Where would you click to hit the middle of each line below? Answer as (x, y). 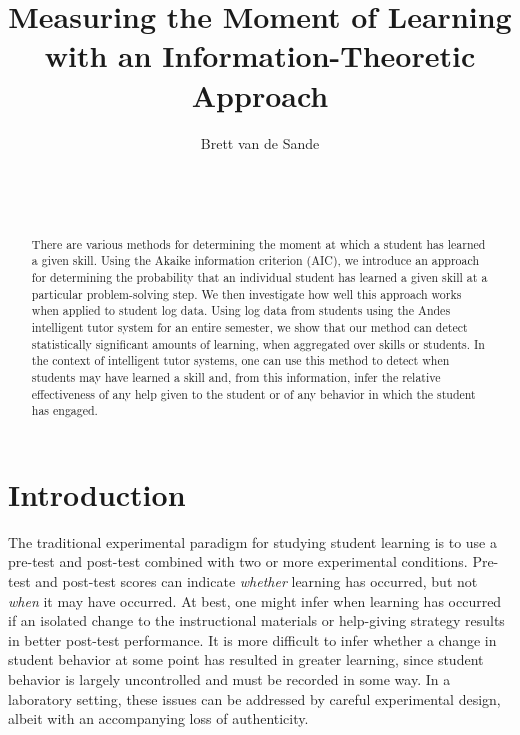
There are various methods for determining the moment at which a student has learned (258, 243)
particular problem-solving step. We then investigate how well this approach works (246, 293)
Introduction (97, 493)
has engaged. (64, 410)
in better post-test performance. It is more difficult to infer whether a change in (252, 639)
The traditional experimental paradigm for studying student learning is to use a (252, 541)
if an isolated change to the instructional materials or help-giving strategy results (256, 620)
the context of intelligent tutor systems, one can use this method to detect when (240, 360)
